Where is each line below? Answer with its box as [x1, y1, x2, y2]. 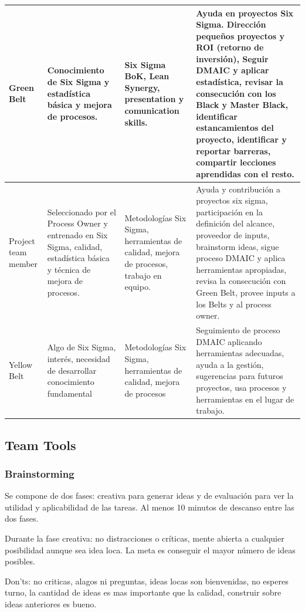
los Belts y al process [196, 297, 272, 310]
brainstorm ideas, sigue [196, 240, 279, 252]
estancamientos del [196, 121, 274, 134]
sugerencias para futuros [196, 370, 283, 382]
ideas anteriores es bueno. [5, 598, 97, 610]
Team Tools [5, 435, 76, 454]
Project [9, 234, 35, 246]
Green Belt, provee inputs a [196, 286, 296, 298]
